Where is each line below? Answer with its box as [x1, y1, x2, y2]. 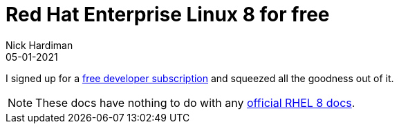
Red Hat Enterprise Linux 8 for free [6, 3, 330, 26]
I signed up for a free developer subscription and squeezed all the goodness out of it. [6, 72, 394, 84]
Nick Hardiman [6, 39, 73, 51]
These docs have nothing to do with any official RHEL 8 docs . [35, 95, 355, 110]
